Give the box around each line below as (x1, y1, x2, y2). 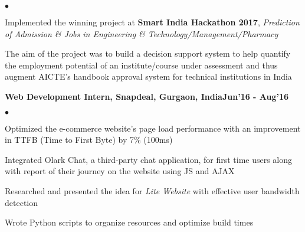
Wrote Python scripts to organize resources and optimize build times (5, 216, 254, 228)
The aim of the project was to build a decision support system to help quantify (5, 47, 291, 60)
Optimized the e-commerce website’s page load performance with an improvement (5, 122, 301, 134)
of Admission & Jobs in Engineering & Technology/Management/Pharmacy (5, 27, 278, 40)
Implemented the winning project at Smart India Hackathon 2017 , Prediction (5, 16, 300, 28)
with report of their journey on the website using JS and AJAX (5, 165, 235, 177)
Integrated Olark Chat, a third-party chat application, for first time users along (5, 153, 293, 165)
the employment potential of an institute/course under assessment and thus (5, 58, 278, 71)
